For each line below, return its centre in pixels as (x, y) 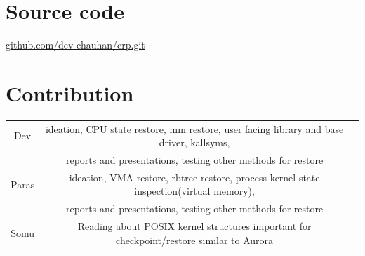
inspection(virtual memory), (194, 191)
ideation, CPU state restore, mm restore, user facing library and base (194, 128)
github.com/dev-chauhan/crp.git (75, 45)
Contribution (70, 92)
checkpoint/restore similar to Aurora (195, 239)
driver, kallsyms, (194, 142)
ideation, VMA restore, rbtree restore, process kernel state (194, 177)
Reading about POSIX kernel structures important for (194, 226)
